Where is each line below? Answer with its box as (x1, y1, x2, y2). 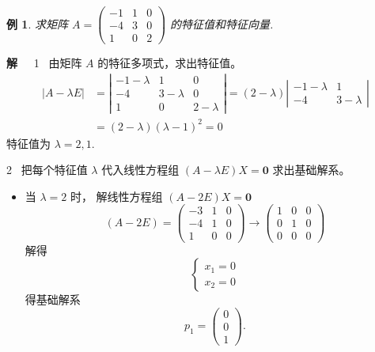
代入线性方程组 (101, 161, 180, 178)
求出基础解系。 (272, 161, 350, 178)
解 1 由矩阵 (6, 55, 82, 71)
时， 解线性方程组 (70, 187, 163, 204)
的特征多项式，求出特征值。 (97, 55, 242, 71)
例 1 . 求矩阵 (6, 15, 68, 32)
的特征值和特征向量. (170, 15, 274, 32)
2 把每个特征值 (6, 161, 88, 178)
